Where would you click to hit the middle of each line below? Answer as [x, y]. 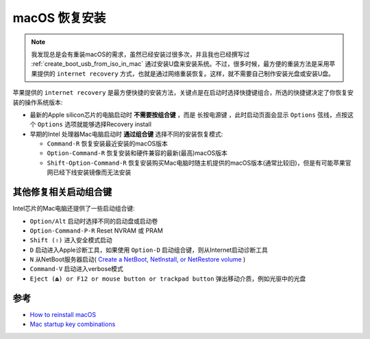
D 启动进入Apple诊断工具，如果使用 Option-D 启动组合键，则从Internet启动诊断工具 [149, 250]
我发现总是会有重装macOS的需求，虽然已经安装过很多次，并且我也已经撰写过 [140, 54]
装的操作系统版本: [38, 102]
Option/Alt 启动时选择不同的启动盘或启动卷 [94, 221]
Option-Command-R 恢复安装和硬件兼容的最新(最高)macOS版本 [137, 153]
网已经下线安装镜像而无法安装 [89, 172]
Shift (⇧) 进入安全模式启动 [71, 240]
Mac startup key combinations [73, 324]
